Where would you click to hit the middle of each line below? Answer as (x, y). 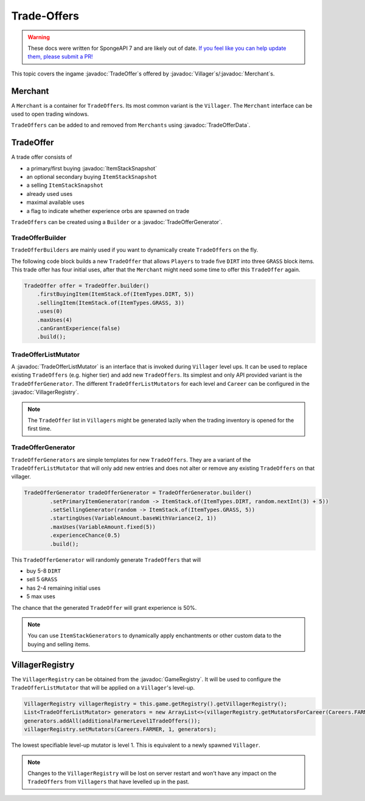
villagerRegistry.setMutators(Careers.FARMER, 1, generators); (120, 729)
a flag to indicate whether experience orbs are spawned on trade (108, 211)
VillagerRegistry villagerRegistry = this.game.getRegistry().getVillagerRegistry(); (155, 704)
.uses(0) (50, 311)
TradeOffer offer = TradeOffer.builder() (87, 285)
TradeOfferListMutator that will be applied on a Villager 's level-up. (103, 688)
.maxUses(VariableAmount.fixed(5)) (103, 527)
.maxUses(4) (55, 320)
